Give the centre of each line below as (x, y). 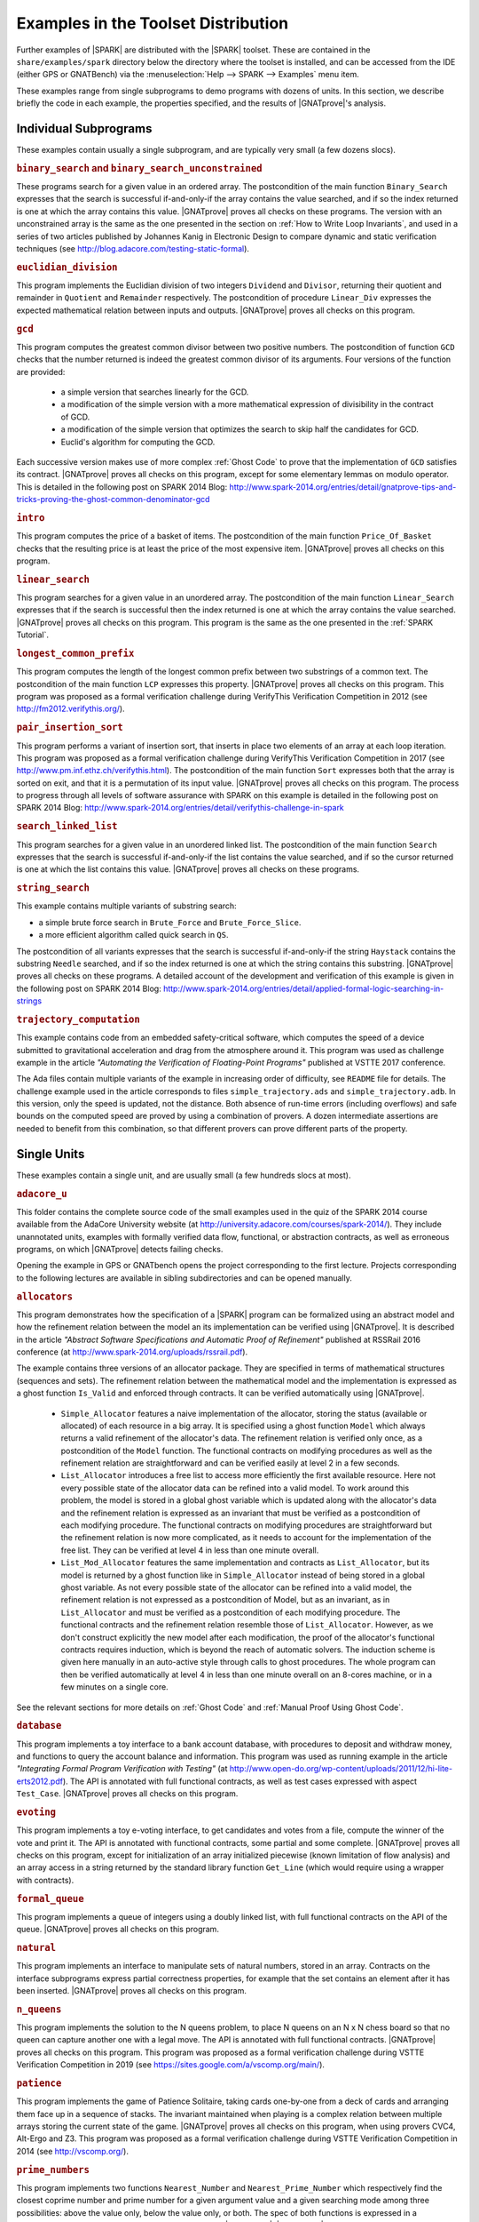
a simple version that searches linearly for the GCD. (155, 392)
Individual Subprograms (84, 128)
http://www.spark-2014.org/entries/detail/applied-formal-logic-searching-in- (303, 988)
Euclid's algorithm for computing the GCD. (138, 442)
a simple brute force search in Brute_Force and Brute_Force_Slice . (170, 922)
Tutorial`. (32, 635)
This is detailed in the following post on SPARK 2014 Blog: (122, 487)
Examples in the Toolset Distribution (153, 23)
